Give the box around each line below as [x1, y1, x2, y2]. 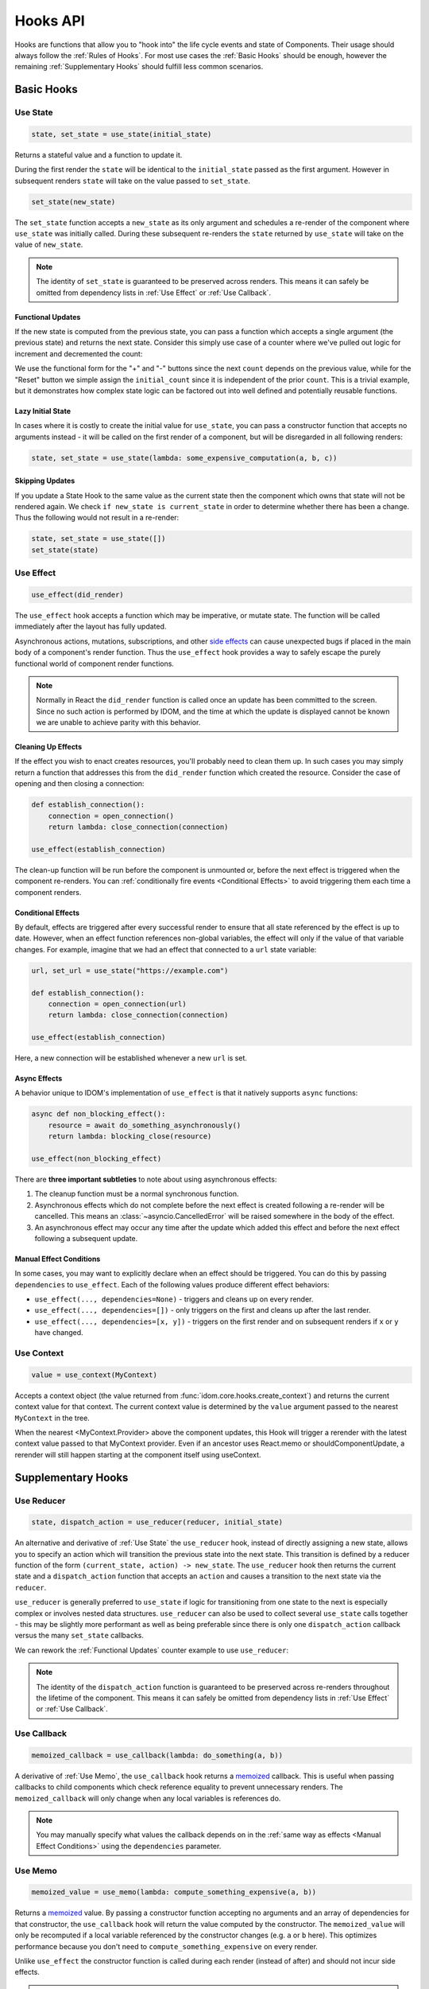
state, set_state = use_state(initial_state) [31, 130, 212, 138]
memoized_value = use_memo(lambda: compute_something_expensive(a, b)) [31, 1888, 317, 1897]
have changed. [34, 1328, 83, 1337]
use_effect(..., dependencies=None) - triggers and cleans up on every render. [34, 1294, 314, 1304]
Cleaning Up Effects [14, 742, 83, 752]
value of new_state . [14, 239, 83, 250]
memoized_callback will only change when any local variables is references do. [14, 1793, 281, 1803]
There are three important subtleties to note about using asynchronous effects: [14, 1174, 277, 1184]
